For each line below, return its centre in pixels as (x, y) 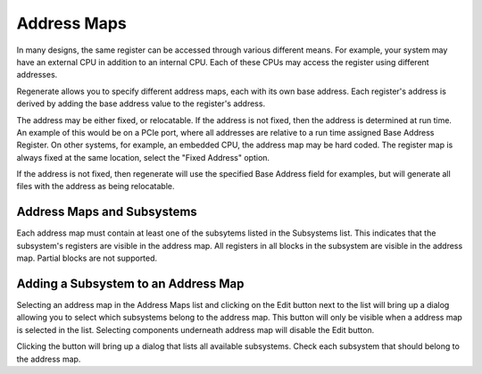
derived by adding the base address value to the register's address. (141, 104)
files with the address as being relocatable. (96, 187)
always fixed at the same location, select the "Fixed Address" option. (143, 157)
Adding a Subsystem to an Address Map (130, 283)
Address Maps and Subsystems (107, 212)
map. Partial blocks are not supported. (87, 258)
